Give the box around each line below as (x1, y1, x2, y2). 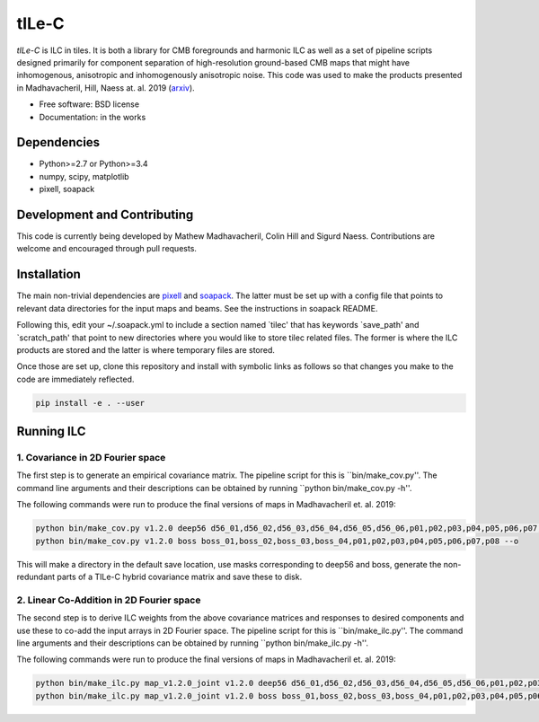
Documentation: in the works (39, 111, 146, 122)
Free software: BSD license (39, 99, 139, 110)
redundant (16, 571, 56, 582)
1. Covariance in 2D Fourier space (16, 452, 166, 464)
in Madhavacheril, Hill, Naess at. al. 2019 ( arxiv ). (16, 82, 195, 93)
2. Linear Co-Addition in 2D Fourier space (16, 594, 201, 606)
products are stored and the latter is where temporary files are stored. (16, 344, 276, 355)
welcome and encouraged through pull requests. (16, 243, 198, 254)
